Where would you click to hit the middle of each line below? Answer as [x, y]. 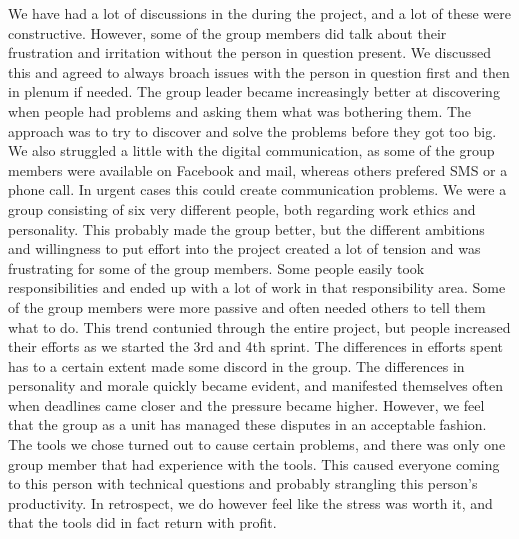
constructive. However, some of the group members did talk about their [227, 32]
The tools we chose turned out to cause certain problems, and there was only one [257, 444]
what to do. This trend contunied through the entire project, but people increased [259, 326]
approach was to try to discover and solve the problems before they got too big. [252, 130]
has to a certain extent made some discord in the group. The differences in [236, 365]
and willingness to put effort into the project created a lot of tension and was [244, 248]
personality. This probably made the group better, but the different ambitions [246, 228]
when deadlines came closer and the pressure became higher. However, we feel [246, 404]
